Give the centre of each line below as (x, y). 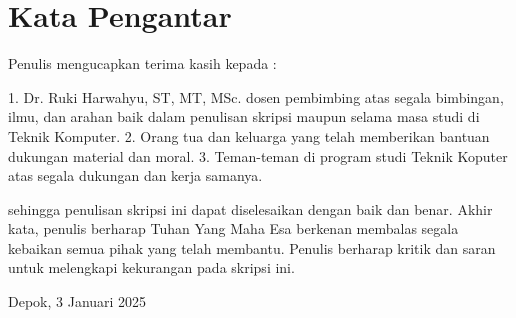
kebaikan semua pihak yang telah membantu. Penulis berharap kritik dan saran (252, 247)
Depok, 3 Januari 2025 (77, 301)
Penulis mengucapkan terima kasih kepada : (142, 63)
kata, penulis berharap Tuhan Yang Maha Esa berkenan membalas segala (233, 228)
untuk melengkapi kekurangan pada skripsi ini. (151, 267)
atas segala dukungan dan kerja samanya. (135, 175)
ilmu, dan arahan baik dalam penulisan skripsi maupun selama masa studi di (244, 116)
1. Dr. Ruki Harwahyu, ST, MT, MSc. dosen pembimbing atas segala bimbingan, (256, 96)
